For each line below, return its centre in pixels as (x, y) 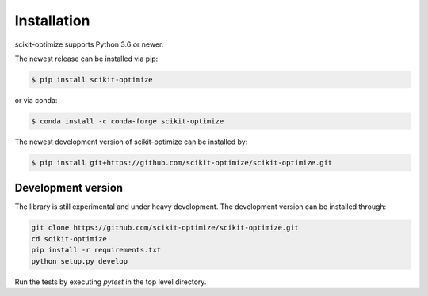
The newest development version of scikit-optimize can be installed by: (131, 142)
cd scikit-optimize (69, 239)
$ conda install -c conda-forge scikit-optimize (128, 121)
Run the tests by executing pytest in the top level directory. (111, 282)
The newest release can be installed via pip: (86, 59)
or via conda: (36, 100)
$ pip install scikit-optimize (92, 80)
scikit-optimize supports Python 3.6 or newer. (89, 44)
